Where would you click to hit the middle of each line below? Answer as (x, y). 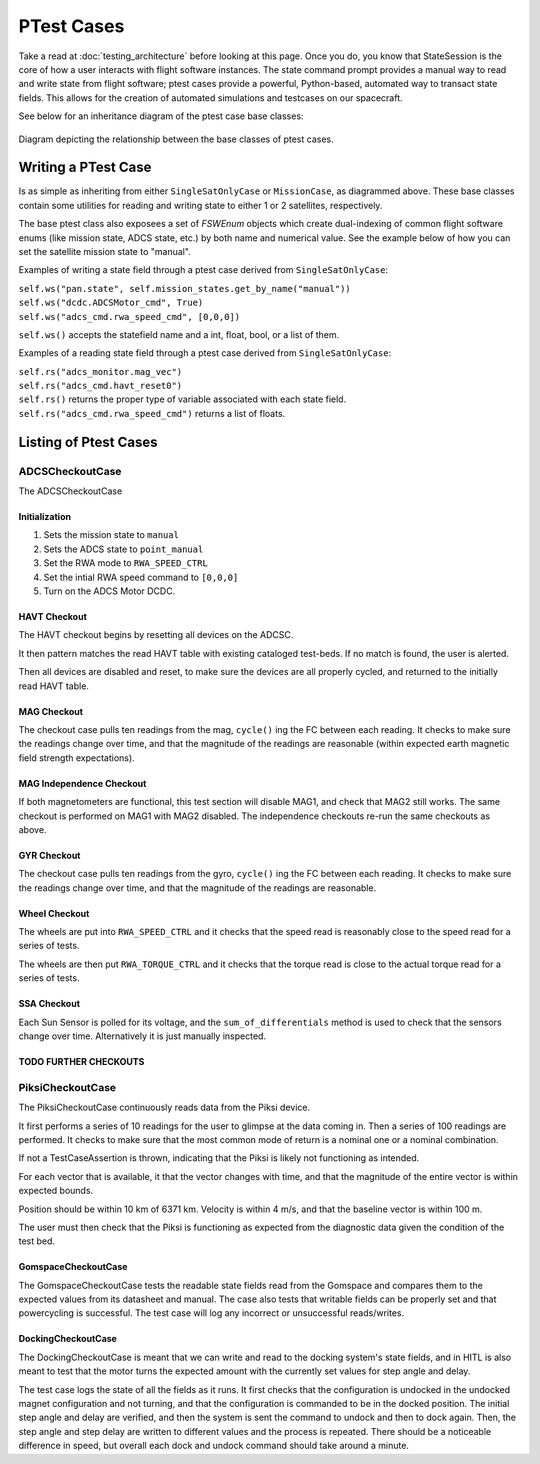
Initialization (45, 517)
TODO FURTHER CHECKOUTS (81, 1062)
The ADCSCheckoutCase (70, 491)
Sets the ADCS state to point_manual (123, 549)
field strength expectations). (76, 757)
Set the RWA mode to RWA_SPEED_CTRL (126, 563)
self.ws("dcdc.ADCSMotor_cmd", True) (111, 303)
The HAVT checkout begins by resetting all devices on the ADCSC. (156, 635)
